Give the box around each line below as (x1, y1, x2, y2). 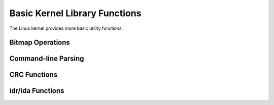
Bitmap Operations (9, 38, 71, 47)
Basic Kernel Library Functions (9, 8, 142, 19)
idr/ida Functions (9, 86, 64, 95)
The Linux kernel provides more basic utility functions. (9, 25, 123, 31)
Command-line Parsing (9, 55, 84, 63)
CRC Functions (9, 71, 58, 79)
